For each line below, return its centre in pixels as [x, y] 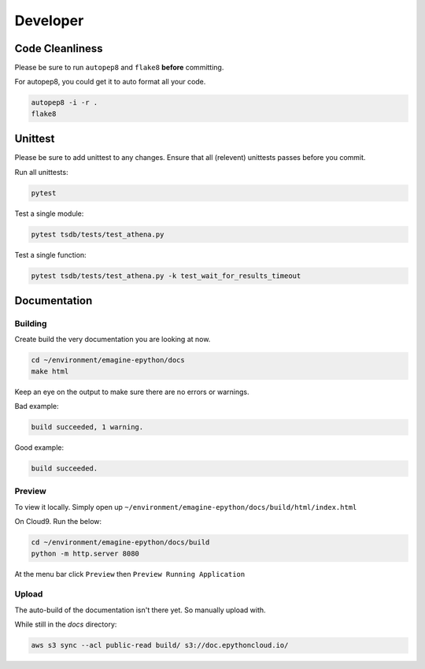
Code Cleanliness [59, 48]
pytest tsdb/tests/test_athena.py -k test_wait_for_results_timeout [166, 275]
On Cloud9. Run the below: [58, 522]
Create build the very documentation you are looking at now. [113, 340]
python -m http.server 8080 [85, 553]
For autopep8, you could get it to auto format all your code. [110, 82]
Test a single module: [49, 214]
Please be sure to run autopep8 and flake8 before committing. [119, 68]
